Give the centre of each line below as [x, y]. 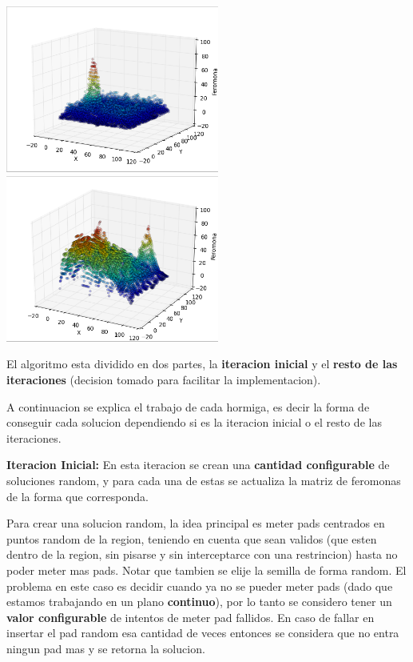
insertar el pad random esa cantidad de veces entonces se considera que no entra [203, 633]
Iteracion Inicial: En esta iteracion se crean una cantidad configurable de [198, 465]
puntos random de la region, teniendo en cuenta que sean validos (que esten [192, 538]
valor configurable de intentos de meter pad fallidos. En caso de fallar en [191, 617]
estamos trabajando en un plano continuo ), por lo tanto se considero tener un [199, 602]
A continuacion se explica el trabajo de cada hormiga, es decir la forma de [188, 406]
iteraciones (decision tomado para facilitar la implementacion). [164, 380]
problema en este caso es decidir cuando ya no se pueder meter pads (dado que [200, 586]
